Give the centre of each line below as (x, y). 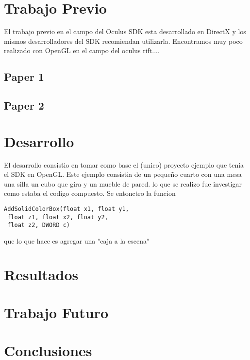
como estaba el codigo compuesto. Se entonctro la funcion (90, 193)
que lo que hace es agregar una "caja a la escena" (77, 240)
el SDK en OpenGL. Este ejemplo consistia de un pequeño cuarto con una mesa (123, 174)
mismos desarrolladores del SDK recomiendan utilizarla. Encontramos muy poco (123, 41)
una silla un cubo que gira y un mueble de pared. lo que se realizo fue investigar (123, 183)
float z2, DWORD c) (39, 225)
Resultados (41, 274)
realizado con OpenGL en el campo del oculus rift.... (82, 50)
